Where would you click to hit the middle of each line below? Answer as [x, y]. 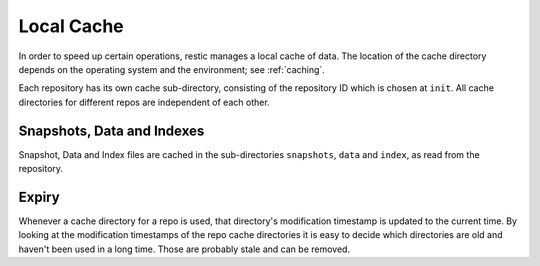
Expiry [39, 196]
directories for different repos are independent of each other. [144, 102]
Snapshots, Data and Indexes [111, 130]
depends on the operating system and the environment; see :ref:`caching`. [171, 69]
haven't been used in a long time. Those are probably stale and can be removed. [184, 249]
